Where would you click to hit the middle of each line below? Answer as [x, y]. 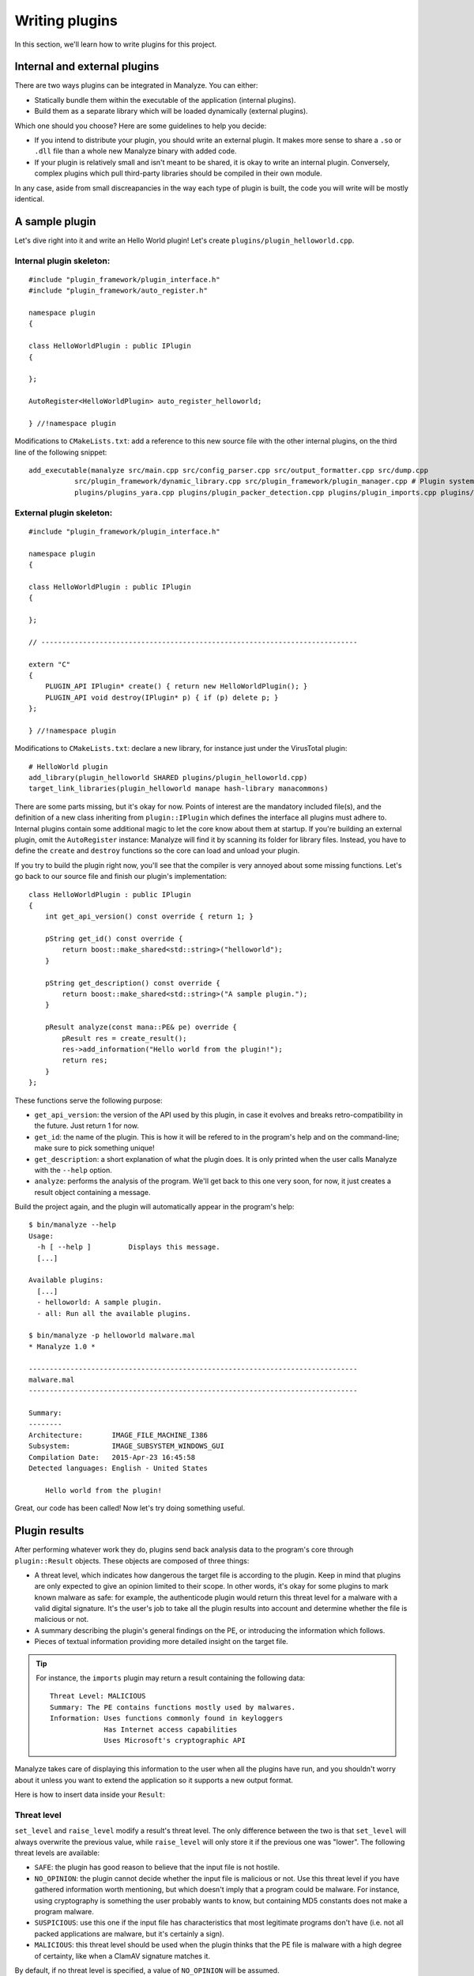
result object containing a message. [92, 1192]
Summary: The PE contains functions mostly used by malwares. [173, 1707]
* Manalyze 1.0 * [62, 1346]
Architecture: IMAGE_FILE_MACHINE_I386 [118, 1435]
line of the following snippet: [61, 452]
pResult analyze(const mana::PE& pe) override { [141, 1027]
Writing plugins [66, 21]
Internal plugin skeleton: [62, 261]
